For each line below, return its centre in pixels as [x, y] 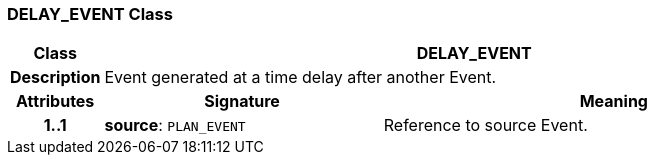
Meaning [613, 101]
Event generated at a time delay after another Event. [300, 77]
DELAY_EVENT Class [90, 14]
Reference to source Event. [485, 125]
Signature [242, 101]
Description [55, 77]
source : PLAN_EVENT [175, 125]
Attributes [55, 101]
